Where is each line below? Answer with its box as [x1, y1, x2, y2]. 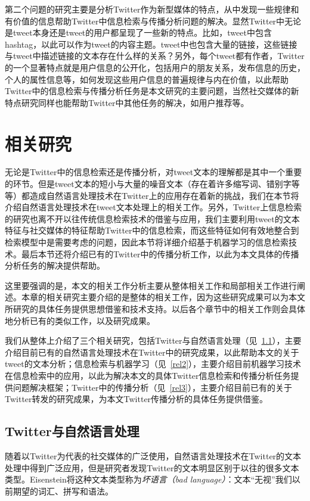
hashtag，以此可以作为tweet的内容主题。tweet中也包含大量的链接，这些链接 [5, 38, 297, 50]
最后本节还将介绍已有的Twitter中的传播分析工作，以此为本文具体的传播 [21, 247, 299, 260]
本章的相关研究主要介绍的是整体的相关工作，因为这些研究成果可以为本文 [21, 291, 305, 303]
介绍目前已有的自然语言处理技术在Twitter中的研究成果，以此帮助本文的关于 [5, 346, 299, 358]
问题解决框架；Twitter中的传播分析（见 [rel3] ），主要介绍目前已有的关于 [13, 381, 292, 393]
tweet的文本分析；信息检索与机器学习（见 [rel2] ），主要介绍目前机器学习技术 [5, 357, 302, 370]
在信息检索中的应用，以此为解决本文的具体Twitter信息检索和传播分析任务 [5, 369, 291, 381]
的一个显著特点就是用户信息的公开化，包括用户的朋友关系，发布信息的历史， [5, 61, 305, 73]
